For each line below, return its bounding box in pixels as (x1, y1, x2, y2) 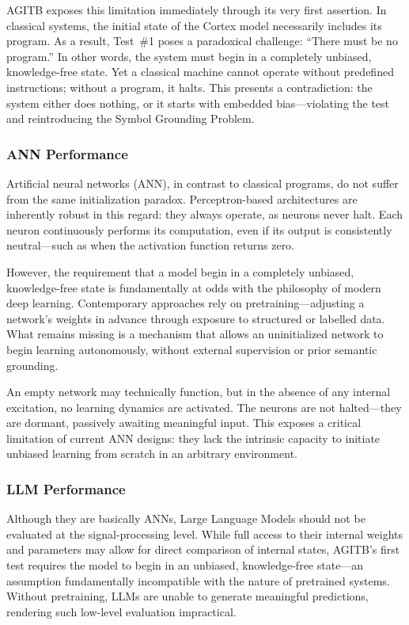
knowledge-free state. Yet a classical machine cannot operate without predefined (6, 63, 394, 80)
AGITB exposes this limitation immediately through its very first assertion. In (6, 2, 387, 17)
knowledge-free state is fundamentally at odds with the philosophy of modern (6, 279, 381, 295)
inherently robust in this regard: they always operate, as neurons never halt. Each (6, 206, 403, 223)
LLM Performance (6, 478, 126, 498)
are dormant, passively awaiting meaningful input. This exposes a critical (6, 414, 362, 431)
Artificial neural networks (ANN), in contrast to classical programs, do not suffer (6, 174, 399, 191)
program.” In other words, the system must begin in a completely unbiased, (6, 48, 372, 64)
